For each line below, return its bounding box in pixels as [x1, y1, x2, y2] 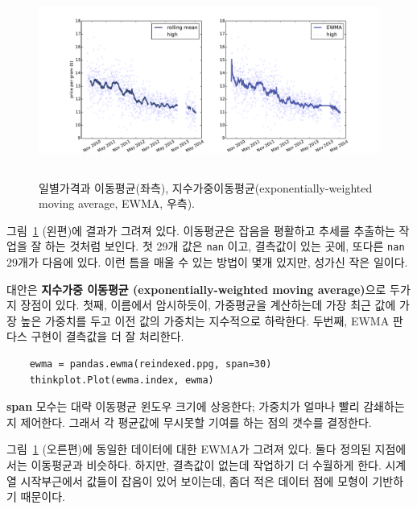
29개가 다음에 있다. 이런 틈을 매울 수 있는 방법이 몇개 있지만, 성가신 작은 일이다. [6, 254, 408, 271]
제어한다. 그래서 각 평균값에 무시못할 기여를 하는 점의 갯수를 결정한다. [20, 413, 372, 430]
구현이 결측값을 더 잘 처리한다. [31, 328, 184, 345]
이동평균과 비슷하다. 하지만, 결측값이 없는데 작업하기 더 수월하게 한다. [31, 456, 382, 473]
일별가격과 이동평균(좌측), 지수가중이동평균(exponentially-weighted [39, 179, 373, 196]
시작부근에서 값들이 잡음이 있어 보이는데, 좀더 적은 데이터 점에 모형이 [20, 472, 369, 489]
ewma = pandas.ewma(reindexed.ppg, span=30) [29, 358, 272, 370]
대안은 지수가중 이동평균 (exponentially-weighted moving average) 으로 [6, 280, 386, 297]
